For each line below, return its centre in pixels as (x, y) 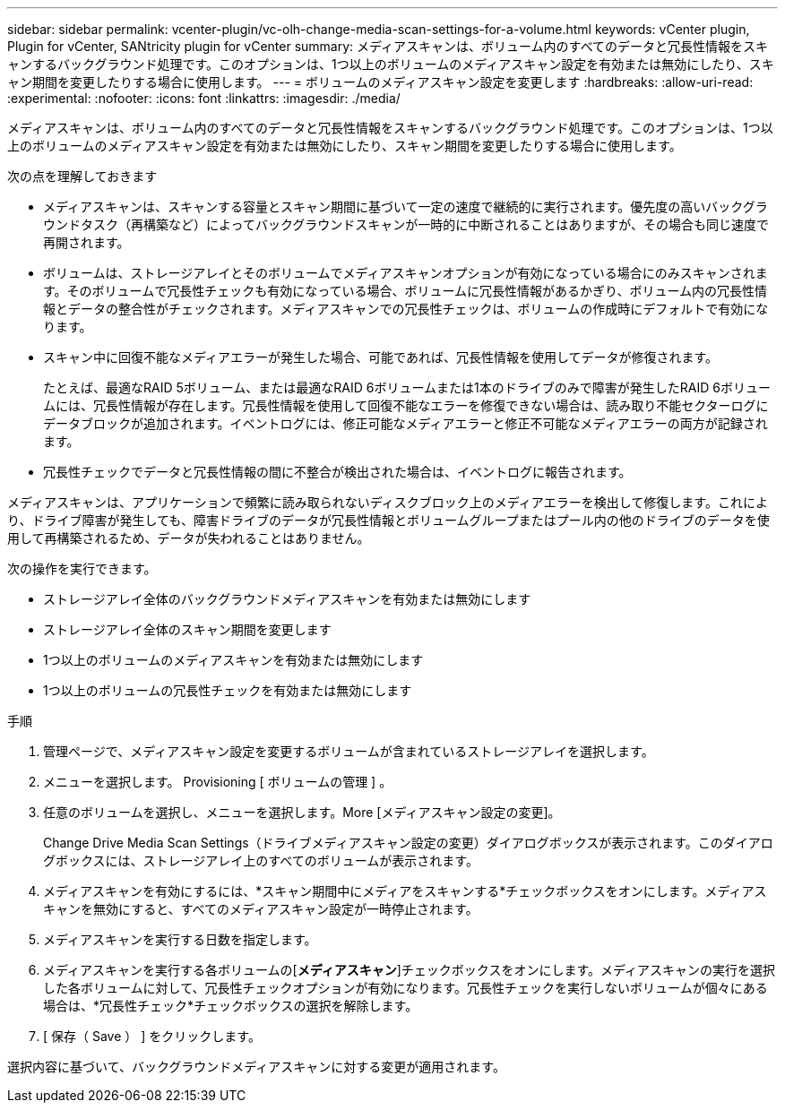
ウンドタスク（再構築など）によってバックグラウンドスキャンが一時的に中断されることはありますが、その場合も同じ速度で (406, 224)
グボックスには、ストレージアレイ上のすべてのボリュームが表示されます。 (261, 860)
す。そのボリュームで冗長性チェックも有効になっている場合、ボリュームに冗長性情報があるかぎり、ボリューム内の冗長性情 (405, 291)
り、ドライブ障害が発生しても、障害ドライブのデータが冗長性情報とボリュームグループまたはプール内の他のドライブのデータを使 (388, 520)
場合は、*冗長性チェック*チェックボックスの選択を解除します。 (231, 1006)
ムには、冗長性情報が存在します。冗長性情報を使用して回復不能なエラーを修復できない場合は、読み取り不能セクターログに (406, 405)
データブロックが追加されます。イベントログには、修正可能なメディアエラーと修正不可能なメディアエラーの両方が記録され (405, 423)
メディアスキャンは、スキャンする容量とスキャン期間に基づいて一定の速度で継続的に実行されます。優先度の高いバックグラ (405, 207)
